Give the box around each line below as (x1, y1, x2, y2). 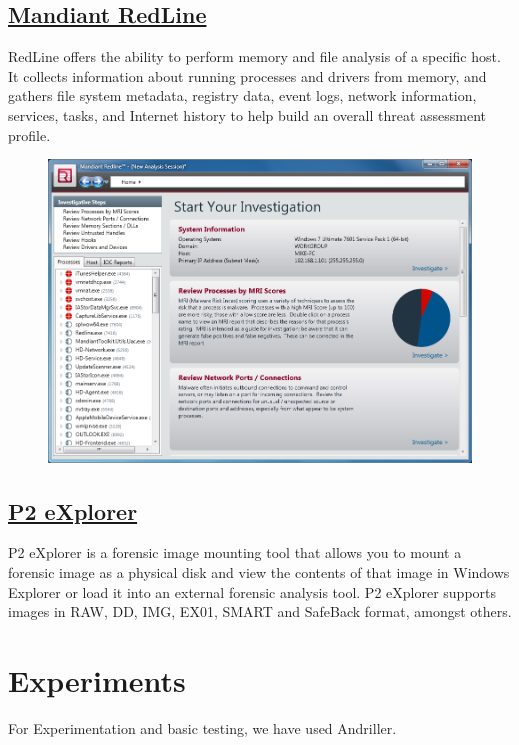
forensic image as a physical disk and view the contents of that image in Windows (8, 561, 510, 582)
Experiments (8, 659, 186, 700)
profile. (8, 124, 51, 145)
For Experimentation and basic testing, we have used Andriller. (8, 717, 397, 738)
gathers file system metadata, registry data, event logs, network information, (8, 85, 477, 106)
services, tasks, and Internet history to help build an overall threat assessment (8, 104, 487, 125)
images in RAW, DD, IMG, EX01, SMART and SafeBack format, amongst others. (8, 601, 512, 622)
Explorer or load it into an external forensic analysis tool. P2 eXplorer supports (8, 581, 497, 602)
